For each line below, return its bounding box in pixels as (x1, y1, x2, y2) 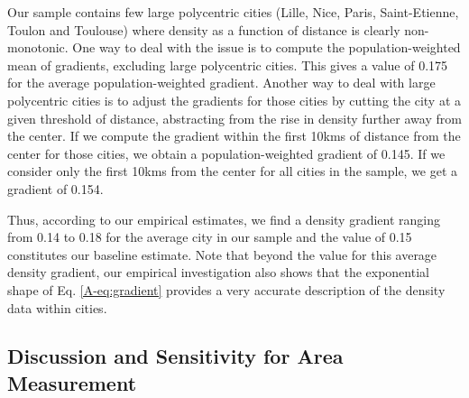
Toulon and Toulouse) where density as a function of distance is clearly (7, 20, 400, 39)
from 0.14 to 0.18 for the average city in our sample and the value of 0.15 (7, 227, 412, 246)
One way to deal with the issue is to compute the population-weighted (72, 38, 461, 57)
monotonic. (7, 38, 69, 57)
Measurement (7, 368, 137, 396)
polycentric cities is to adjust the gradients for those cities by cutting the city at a (7, 90, 461, 109)
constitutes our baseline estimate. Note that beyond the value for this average (7, 245, 437, 264)
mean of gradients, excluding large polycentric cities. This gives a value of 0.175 (7, 55, 448, 74)
